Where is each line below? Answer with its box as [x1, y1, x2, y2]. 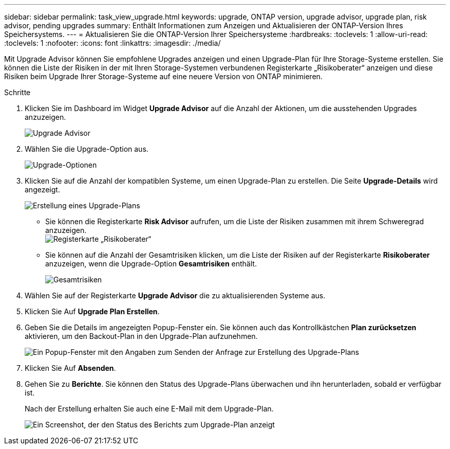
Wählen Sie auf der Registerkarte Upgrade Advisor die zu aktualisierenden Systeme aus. [25, 291, 326, 300]
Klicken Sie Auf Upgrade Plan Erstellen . [25, 307, 160, 316]
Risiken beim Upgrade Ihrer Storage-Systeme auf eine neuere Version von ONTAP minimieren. [4, 72, 323, 81]
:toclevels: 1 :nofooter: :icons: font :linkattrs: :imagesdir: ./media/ [4, 39, 221, 47]
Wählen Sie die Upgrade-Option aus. [25, 145, 148, 153]
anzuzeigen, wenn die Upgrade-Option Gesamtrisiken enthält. [45, 259, 257, 268]
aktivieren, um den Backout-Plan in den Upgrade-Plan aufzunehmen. [25, 332, 258, 340]
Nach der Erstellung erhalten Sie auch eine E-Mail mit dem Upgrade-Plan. [25, 404, 274, 413]
